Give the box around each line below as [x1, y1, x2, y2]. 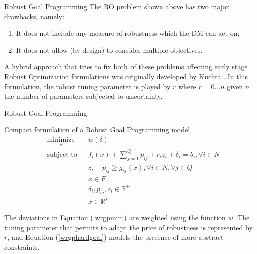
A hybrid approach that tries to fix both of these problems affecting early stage [4, 61, 248, 72]
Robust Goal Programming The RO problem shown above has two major [4, 1, 229, 11]
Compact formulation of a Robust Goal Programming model [4, 124, 190, 135]
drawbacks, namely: [4, 11, 64, 21]
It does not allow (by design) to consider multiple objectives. [16, 44, 203, 55]
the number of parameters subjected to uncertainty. [4, 91, 163, 101]
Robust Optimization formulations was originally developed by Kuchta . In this [4, 71, 248, 81]
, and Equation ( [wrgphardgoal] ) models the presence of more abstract [7, 232, 224, 242]
